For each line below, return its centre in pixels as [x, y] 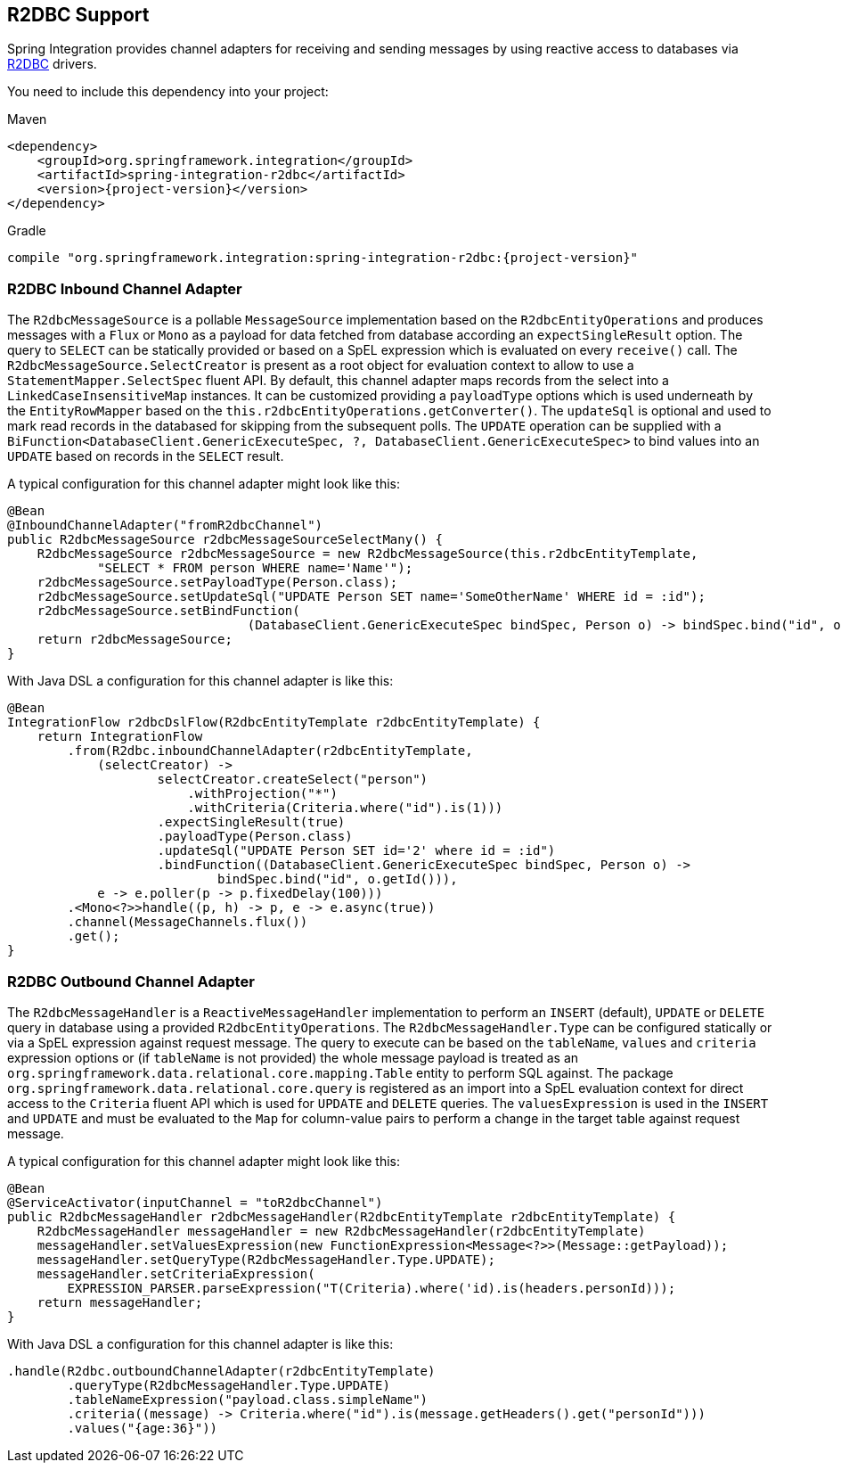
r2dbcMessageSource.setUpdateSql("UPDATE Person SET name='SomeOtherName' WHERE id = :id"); [371, 597]
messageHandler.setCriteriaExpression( [176, 1273]
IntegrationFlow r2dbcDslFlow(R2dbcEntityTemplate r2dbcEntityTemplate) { [274, 723]
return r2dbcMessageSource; [135, 640]
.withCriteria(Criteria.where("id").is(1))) [345, 808]
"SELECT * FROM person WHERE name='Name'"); [255, 568]
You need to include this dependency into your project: [168, 92]
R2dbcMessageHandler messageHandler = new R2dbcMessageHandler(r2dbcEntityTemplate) [341, 1231]
